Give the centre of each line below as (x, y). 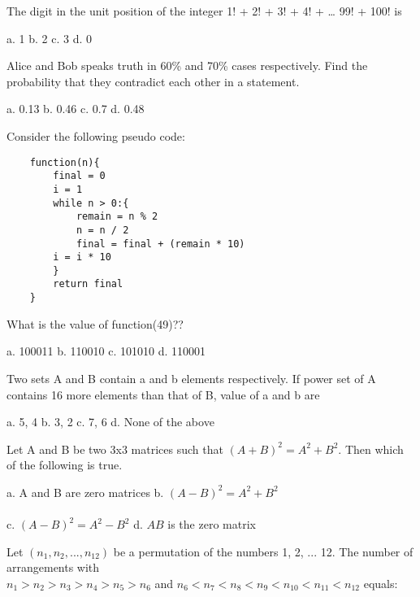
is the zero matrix (212, 524)
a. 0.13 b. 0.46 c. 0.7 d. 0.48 (76, 109)
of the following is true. (65, 465)
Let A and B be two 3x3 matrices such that (115, 449)
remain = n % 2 (117, 217)
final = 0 (79, 176)
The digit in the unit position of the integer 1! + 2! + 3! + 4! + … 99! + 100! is (204, 11)
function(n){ (65, 162)
